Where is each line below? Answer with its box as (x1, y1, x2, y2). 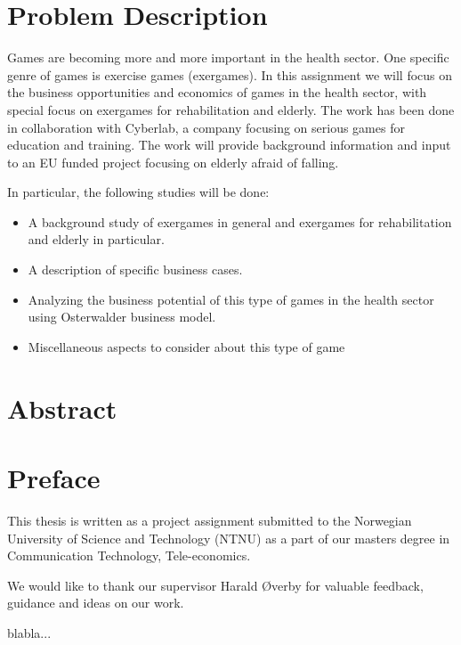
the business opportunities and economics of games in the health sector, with (7, 83, 427, 102)
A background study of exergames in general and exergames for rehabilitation (28, 212, 452, 231)
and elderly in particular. (28, 230, 165, 249)
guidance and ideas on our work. (7, 593, 184, 612)
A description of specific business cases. (28, 260, 243, 279)
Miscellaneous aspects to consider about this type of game (28, 337, 345, 355)
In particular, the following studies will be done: (7, 183, 270, 201)
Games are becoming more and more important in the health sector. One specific (7, 48, 449, 67)
